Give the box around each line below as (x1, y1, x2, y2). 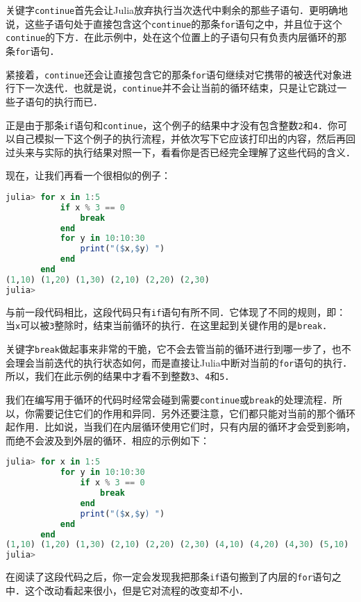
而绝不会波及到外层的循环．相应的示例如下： (6, 433, 210, 447)
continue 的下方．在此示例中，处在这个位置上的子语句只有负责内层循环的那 (6, 30, 347, 44)
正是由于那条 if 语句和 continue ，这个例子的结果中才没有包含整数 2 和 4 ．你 (6, 117, 337, 132)
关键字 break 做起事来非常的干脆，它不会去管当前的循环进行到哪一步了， (6, 342, 332, 356)
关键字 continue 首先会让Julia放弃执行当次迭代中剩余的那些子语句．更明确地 (6, 3, 349, 17)
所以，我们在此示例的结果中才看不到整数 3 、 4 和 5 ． (6, 369, 235, 383)
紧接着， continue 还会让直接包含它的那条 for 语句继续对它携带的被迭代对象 (6, 67, 342, 81)
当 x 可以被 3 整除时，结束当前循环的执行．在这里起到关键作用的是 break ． (6, 318, 333, 333)
